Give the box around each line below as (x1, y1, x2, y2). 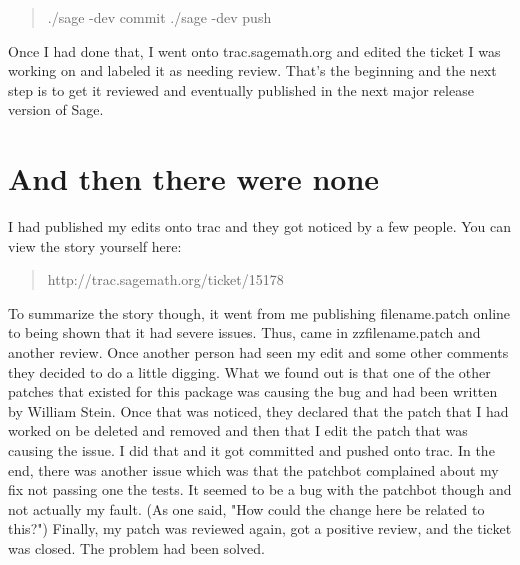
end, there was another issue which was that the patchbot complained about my (8, 459, 499, 480)
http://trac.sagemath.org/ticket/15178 (47, 269, 284, 290)
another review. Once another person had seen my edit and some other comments (8, 342, 509, 363)
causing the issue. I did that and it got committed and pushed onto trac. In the (8, 440, 495, 461)
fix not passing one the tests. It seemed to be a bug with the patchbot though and (8, 479, 512, 500)
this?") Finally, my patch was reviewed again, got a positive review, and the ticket (8, 518, 512, 539)
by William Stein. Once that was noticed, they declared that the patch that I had (8, 400, 509, 421)
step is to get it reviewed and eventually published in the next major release (8, 79, 474, 100)
